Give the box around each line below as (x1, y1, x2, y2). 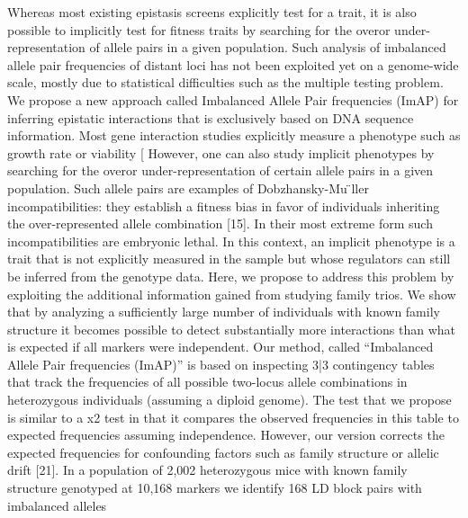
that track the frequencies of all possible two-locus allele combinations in (7, 372, 408, 391)
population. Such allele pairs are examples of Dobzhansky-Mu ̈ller (7, 178, 369, 197)
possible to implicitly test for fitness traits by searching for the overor (7, 20, 391, 39)
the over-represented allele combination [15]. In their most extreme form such (7, 214, 433, 233)
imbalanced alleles (7, 496, 107, 514)
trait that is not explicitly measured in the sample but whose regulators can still (7, 249, 451, 268)
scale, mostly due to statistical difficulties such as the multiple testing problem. (7, 73, 444, 92)
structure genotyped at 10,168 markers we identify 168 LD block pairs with (7, 478, 422, 497)
